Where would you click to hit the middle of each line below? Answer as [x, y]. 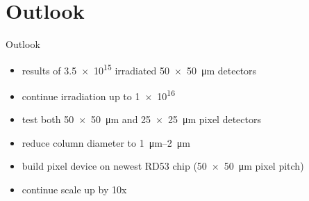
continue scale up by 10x [74, 189]
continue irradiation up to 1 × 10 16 [99, 95]
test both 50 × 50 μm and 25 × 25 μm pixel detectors [141, 119]
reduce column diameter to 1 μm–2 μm [106, 142]
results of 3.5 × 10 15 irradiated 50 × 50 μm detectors [139, 69]
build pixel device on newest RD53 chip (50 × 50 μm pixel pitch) [163, 166]
